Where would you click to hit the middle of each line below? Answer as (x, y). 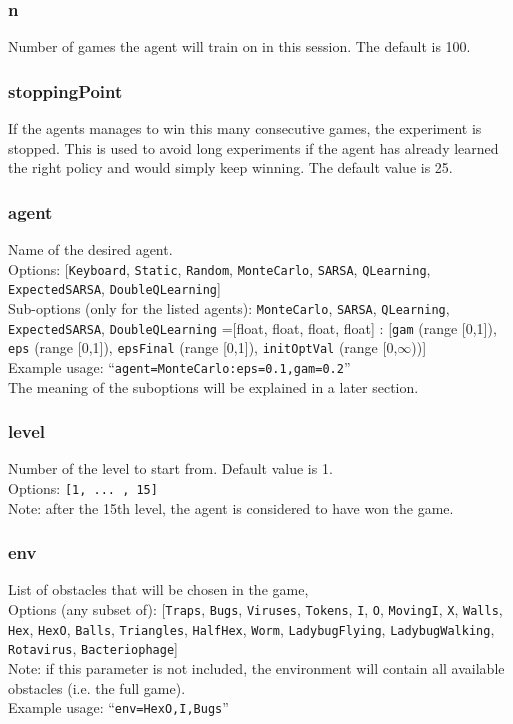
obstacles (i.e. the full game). (97, 687)
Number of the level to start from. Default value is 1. (170, 468)
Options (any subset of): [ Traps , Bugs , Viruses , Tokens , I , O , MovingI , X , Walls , (255, 609)
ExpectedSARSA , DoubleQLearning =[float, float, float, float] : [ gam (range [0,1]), (252, 327)
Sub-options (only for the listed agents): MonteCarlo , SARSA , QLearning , (229, 307)
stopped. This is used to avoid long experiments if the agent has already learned (253, 147)
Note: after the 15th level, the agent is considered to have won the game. (231, 507)
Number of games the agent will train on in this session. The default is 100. (239, 46)
